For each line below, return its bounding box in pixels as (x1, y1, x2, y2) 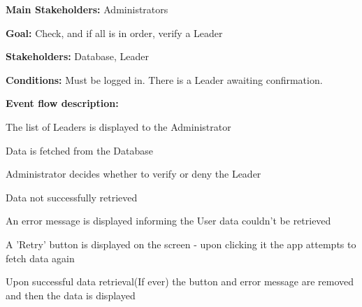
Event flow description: (6, 96, 119, 110)
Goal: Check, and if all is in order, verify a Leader (6, 25, 223, 40)
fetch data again (6, 250, 75, 265)
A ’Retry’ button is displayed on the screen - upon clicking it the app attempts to (6, 236, 356, 251)
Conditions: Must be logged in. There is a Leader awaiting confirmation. (6, 72, 323, 87)
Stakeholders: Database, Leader (6, 49, 150, 64)
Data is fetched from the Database (6, 143, 153, 157)
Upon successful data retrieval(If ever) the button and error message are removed (6, 274, 354, 289)
